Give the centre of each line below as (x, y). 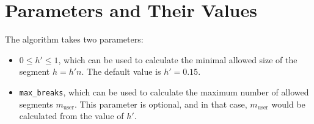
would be (288, 104)
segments (36, 104)
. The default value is (121, 71)
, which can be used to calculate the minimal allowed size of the (178, 59)
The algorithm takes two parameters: (74, 39)
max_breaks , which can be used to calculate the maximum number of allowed (164, 91)
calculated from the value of (71, 116)
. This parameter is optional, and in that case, (161, 104)
